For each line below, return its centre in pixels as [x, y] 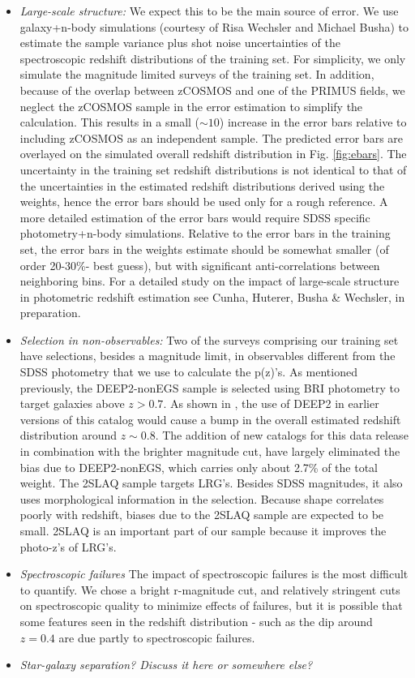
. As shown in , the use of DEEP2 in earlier [271, 403]
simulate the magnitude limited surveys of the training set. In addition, [197, 74]
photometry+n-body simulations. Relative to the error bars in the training [205, 233]
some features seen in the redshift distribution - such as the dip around [196, 621]
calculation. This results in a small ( [110, 122]
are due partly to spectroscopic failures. [157, 637]
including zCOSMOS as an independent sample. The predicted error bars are [212, 137]
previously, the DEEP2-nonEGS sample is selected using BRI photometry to [210, 387]
